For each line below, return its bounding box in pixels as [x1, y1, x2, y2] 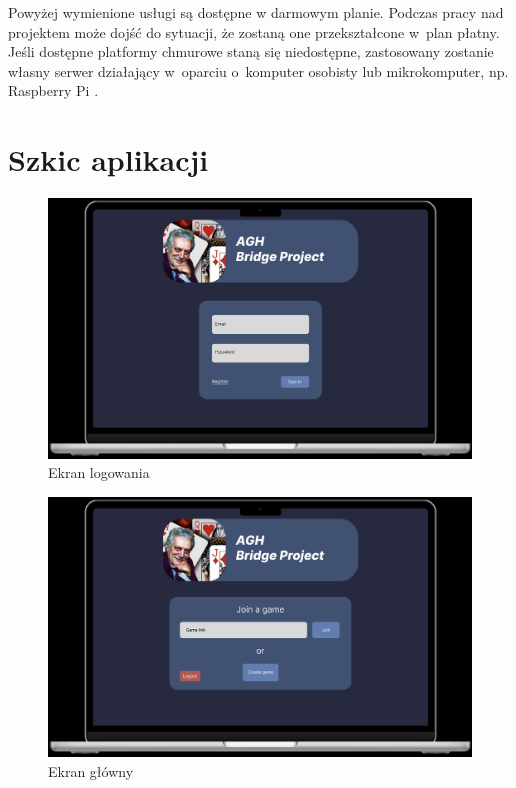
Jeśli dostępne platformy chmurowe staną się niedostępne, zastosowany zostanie [8, 41, 494, 62]
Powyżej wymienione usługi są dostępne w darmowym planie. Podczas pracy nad [8, 2, 504, 22]
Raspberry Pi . [8, 80, 99, 101]
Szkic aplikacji [8, 139, 209, 180]
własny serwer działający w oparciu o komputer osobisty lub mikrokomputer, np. [8, 60, 509, 81]
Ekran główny [48, 760, 134, 781]
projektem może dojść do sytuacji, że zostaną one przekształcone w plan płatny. [8, 21, 500, 42]
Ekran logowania [48, 462, 150, 483]
